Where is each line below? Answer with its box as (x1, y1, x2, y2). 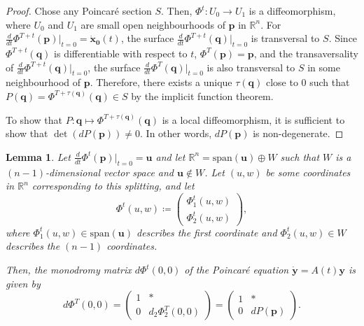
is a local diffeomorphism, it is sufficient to (162, 112, 345, 127)
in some (307, 59, 340, 74)
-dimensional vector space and (45, 164, 174, 179)
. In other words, (140, 126, 212, 141)
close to (265, 75, 298, 90)
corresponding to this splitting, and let (31, 178, 195, 193)
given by (6, 276, 41, 290)
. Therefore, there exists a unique (90, 75, 232, 90)
